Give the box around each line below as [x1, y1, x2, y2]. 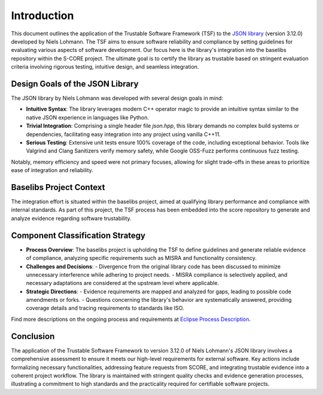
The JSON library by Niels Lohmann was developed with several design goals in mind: [11, 94, 224, 102]
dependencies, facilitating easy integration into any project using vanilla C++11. [26, 130, 221, 137]
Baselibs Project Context [11, 182, 105, 192]
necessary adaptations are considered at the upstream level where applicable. [26, 280, 220, 287]
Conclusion [11, 331, 55, 341]
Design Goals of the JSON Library [11, 78, 139, 89]
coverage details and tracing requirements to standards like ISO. [26, 305, 185, 312]
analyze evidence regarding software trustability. [11, 215, 132, 222]
